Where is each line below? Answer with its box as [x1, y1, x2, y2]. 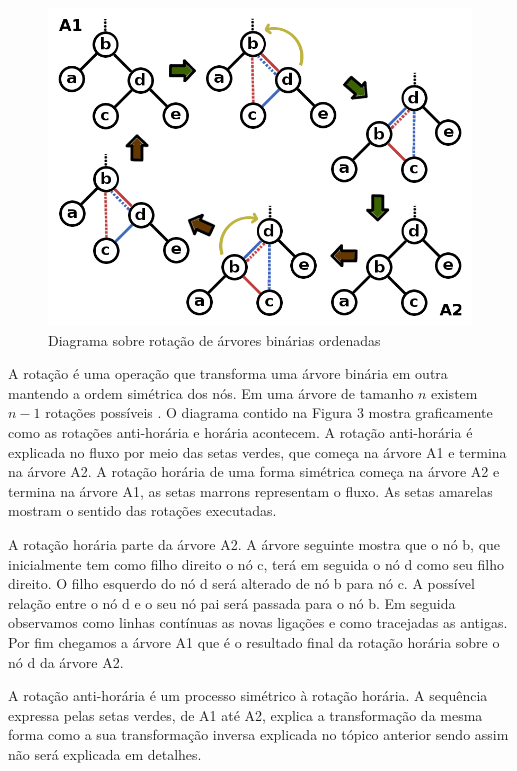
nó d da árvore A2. [8, 651, 124, 672]
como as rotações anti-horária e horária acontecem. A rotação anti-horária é [8, 421, 473, 442]
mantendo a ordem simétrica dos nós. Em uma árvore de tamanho [8, 382, 414, 403]
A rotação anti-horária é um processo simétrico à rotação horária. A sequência [8, 685, 488, 706]
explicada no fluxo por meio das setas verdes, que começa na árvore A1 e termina [8, 441, 507, 462]
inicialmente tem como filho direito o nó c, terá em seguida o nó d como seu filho [8, 553, 505, 574]
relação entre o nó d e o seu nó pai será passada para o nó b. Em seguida [8, 592, 456, 613]
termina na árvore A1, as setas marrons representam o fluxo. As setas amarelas [8, 480, 493, 501]
